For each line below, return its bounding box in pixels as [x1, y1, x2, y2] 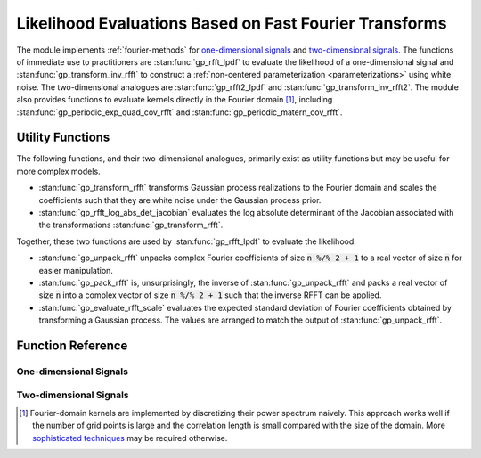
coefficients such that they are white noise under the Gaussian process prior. [38, 194, 322, 205]
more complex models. [16, 166, 102, 176]
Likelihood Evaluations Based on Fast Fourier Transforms [16, 13, 447, 33]
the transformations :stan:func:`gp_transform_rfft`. [38, 219, 224, 231]
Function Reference [16, 338, 128, 353]
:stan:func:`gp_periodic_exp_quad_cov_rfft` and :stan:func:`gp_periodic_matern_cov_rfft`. [16, 107, 343, 118]
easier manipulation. [38, 265, 113, 275]
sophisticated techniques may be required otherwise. [32, 432, 228, 443]
